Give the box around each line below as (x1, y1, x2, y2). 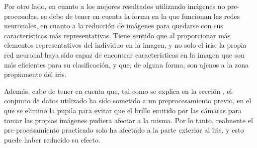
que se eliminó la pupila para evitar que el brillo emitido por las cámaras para (4, 105, 242, 115)
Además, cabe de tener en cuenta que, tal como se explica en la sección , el (4, 85, 232, 96)
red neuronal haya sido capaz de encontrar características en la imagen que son (4, 49, 245, 60)
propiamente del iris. (4, 69, 67, 79)
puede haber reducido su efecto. (4, 134, 100, 145)
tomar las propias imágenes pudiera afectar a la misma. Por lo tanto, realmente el (4, 115, 253, 125)
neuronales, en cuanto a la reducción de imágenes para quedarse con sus (4, 20, 223, 31)
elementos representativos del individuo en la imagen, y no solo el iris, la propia (4, 40, 247, 50)
